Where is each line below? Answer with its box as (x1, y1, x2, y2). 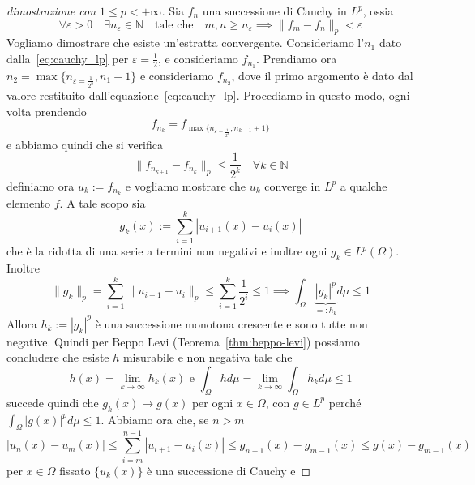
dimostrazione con (6, 2, 96, 19)
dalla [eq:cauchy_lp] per (6, 49, 129, 67)
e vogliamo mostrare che (125, 177, 246, 194)
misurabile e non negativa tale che (122, 349, 293, 366)
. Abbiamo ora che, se (101, 410, 209, 427)
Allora (6, 315, 37, 332)
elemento (6, 194, 51, 211)
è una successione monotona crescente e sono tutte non (95, 315, 368, 332)
